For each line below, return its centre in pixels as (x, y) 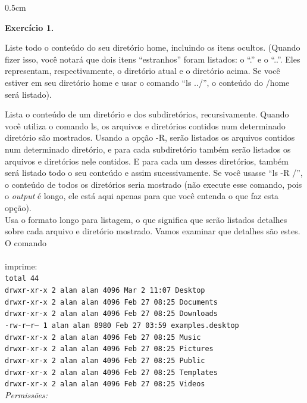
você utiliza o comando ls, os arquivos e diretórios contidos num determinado (145, 125)
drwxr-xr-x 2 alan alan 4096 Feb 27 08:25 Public (105, 361)
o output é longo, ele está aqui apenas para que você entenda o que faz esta (142, 196)
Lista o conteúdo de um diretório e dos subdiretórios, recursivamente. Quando (147, 114)
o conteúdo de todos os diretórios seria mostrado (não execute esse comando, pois (153, 184)
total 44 (22, 279)
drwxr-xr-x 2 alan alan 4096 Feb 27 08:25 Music (103, 337)
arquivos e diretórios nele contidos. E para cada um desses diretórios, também (147, 161)
